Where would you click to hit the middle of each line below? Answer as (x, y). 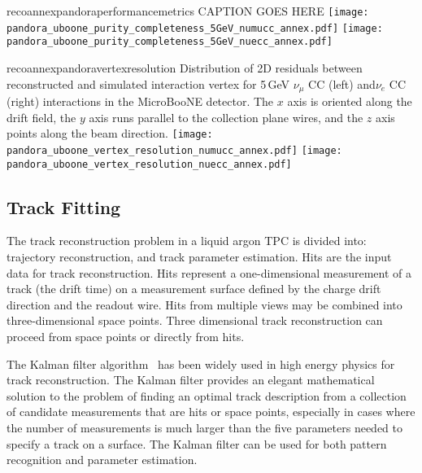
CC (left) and (342, 83)
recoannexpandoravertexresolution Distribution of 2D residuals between (185, 67)
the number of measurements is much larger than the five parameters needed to (204, 427)
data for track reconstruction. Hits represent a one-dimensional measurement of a (209, 272)
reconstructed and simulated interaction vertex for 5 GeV (148, 83)
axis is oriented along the (350, 101)
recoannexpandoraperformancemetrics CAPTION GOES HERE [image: (188, 11)
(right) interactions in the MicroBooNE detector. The (140, 101)
